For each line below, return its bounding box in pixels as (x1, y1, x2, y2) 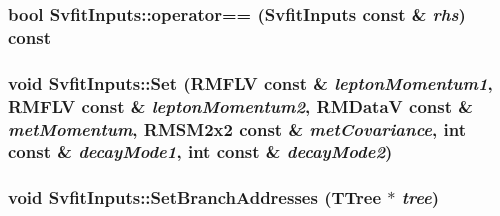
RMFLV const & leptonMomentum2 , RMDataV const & (8, 93, 473, 118)
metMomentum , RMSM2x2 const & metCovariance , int (8, 116, 467, 141)
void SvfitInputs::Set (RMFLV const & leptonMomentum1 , (8, 70, 493, 95)
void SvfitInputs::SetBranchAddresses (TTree (8, 185, 382, 210)
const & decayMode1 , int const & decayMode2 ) (8, 139, 393, 164)
